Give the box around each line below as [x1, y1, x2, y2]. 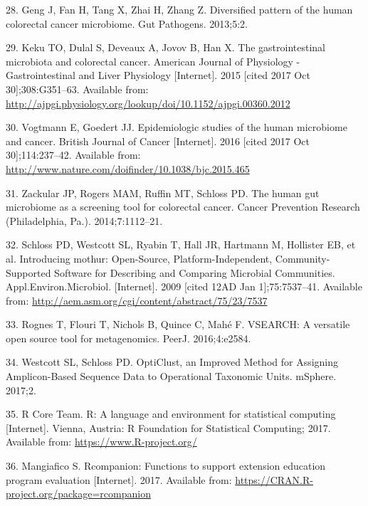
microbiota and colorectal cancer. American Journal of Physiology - [6, 53, 300, 68]
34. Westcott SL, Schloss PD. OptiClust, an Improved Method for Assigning [6, 354, 339, 369]
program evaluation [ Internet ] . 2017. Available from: [6, 472, 232, 487]
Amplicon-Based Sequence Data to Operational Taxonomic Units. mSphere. [6, 369, 337, 384]
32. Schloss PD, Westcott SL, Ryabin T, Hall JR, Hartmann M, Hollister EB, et [6, 237, 356, 252]
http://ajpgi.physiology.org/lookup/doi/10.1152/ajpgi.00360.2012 [6, 95, 290, 110]
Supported [6, 265, 51, 280]
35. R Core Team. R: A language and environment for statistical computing [6, 406, 336, 421]
